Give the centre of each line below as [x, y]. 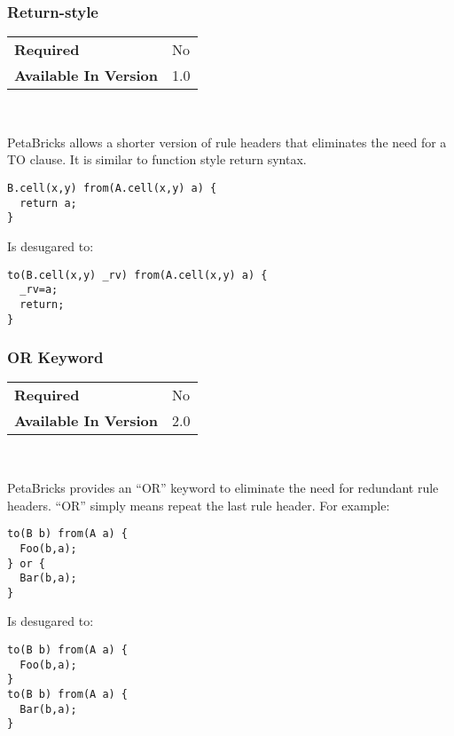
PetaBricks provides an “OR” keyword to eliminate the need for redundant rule [223, 487]
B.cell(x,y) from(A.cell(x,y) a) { [112, 188]
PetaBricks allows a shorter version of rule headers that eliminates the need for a [227, 142]
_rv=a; [39, 290]
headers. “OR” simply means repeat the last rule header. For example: [199, 505]
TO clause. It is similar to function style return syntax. [157, 159]
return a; [48, 203]
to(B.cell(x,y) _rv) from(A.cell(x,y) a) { [137, 275]
